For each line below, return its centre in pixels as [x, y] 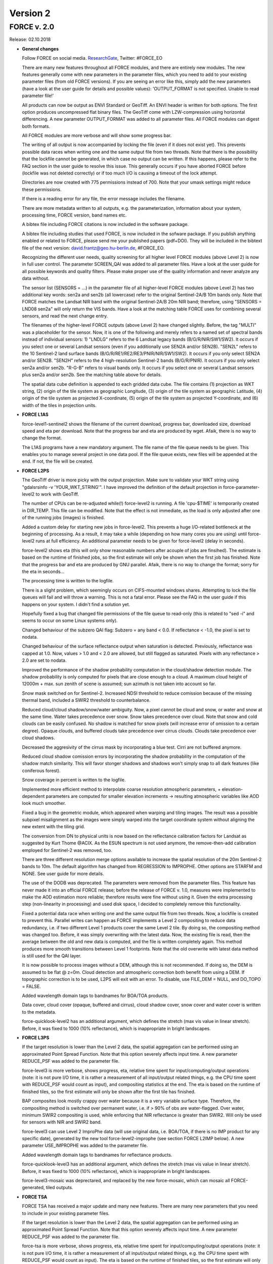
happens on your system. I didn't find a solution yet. [76, 604]
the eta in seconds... [43, 571]
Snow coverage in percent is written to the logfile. [74, 780]
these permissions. [42, 189]
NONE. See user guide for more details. [63, 873]
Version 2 [30, 13]
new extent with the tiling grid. [54, 827]
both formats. [36, 126]
